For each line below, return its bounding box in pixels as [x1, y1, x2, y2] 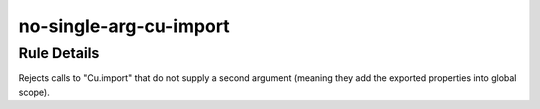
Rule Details [18, 44, 100, 62]
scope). [18, 86, 50, 98]
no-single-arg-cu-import [18, 15, 230, 37]
